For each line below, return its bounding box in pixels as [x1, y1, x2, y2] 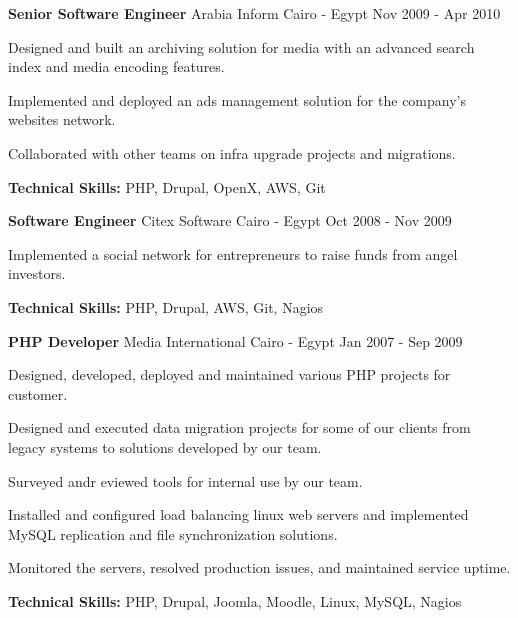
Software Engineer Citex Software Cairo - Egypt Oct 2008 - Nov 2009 [8, 210, 452, 231]
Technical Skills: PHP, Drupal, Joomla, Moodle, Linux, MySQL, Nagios [8, 590, 462, 611]
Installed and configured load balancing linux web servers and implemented [8, 504, 469, 525]
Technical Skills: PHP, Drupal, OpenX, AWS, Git [8, 176, 326, 197]
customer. [8, 383, 68, 404]
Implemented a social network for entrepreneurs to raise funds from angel [8, 243, 458, 264]
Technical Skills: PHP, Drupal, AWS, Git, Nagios [8, 296, 324, 317]
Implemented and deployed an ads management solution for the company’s [8, 89, 466, 110]
